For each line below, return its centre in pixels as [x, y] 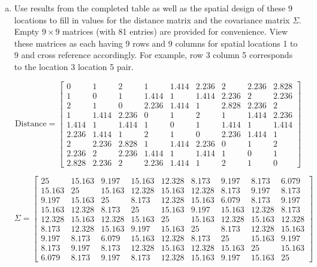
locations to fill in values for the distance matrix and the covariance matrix [152, 19]
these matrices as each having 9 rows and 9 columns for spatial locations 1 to [156, 43]
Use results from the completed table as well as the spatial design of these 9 [153, 8]
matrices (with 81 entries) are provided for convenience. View [175, 31]
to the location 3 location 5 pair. [74, 66]
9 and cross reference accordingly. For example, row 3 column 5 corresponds [153, 55]
